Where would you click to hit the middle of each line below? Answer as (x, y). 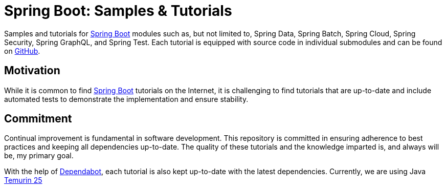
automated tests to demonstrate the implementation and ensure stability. (126, 99)
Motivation (32, 71)
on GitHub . (22, 51)
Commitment (38, 119)
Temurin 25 (23, 180)
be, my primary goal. (39, 156)
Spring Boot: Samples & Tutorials (118, 11)
